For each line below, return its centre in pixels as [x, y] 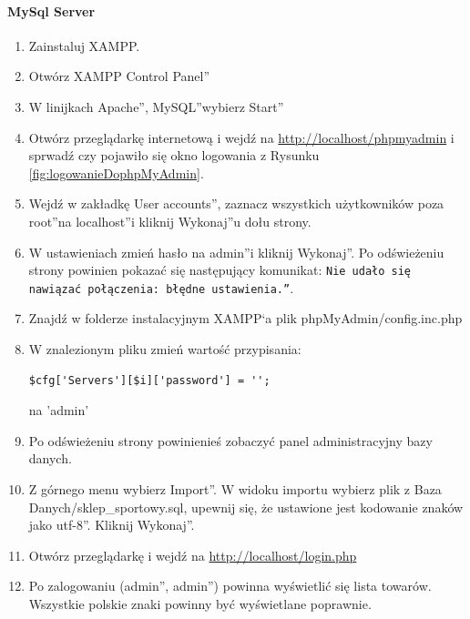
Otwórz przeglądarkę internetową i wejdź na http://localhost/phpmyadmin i [241, 137]
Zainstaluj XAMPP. [84, 45]
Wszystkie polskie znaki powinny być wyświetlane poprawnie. [200, 603]
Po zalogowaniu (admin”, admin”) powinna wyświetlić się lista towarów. [230, 586]
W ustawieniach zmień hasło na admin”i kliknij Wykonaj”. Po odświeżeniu [236, 252]
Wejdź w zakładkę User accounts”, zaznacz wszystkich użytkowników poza [236, 203]
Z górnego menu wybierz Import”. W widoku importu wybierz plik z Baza [235, 489]
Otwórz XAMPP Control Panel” [119, 76]
